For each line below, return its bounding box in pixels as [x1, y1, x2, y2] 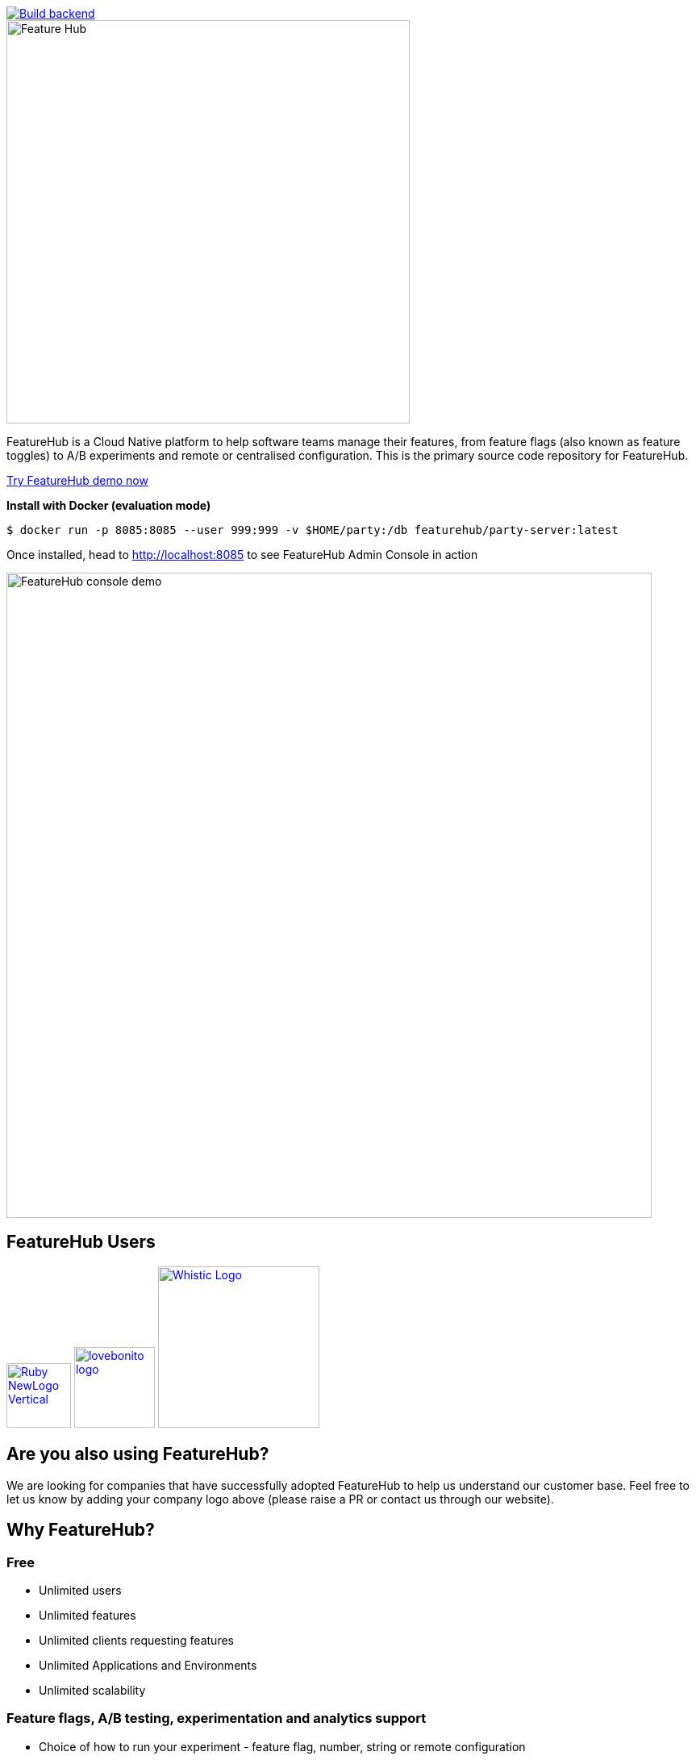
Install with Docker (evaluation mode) [6, 498, 211, 512]
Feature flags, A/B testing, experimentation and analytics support [6, 1710, 427, 1727]
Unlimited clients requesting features [39, 1633, 234, 1647]
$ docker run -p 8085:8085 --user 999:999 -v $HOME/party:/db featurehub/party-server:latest [6, 523, 619, 536]
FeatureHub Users [6, 1232, 156, 1253]
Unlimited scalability [39, 1683, 146, 1697]
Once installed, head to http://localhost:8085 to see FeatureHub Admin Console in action [6, 548, 478, 561]
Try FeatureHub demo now [6, 473, 148, 487]
